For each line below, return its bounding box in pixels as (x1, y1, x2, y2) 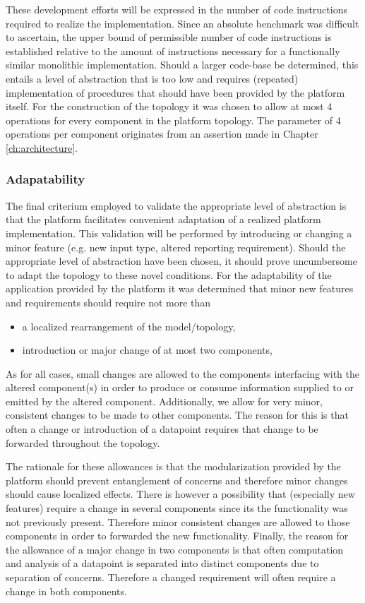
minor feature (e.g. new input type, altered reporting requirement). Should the (6, 239, 346, 254)
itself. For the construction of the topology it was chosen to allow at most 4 (6, 99, 333, 114)
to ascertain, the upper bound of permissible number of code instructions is (6, 30, 332, 44)
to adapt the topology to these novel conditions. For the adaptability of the (6, 267, 332, 282)
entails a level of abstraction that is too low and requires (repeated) (6, 71, 299, 85)
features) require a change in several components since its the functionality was (6, 501, 348, 515)
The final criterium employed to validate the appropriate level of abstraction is (6, 198, 347, 213)
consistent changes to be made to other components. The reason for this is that (6, 407, 349, 422)
